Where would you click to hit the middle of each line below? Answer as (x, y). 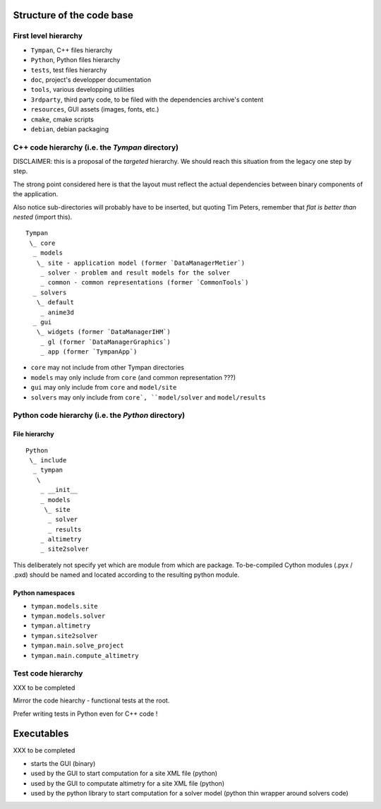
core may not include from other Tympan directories (108, 368)
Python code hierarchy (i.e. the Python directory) (99, 415)
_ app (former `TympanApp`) (89, 352)
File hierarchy (34, 434)
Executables (41, 734)
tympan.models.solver (68, 616)
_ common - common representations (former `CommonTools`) (144, 283)
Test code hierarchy (48, 673)
